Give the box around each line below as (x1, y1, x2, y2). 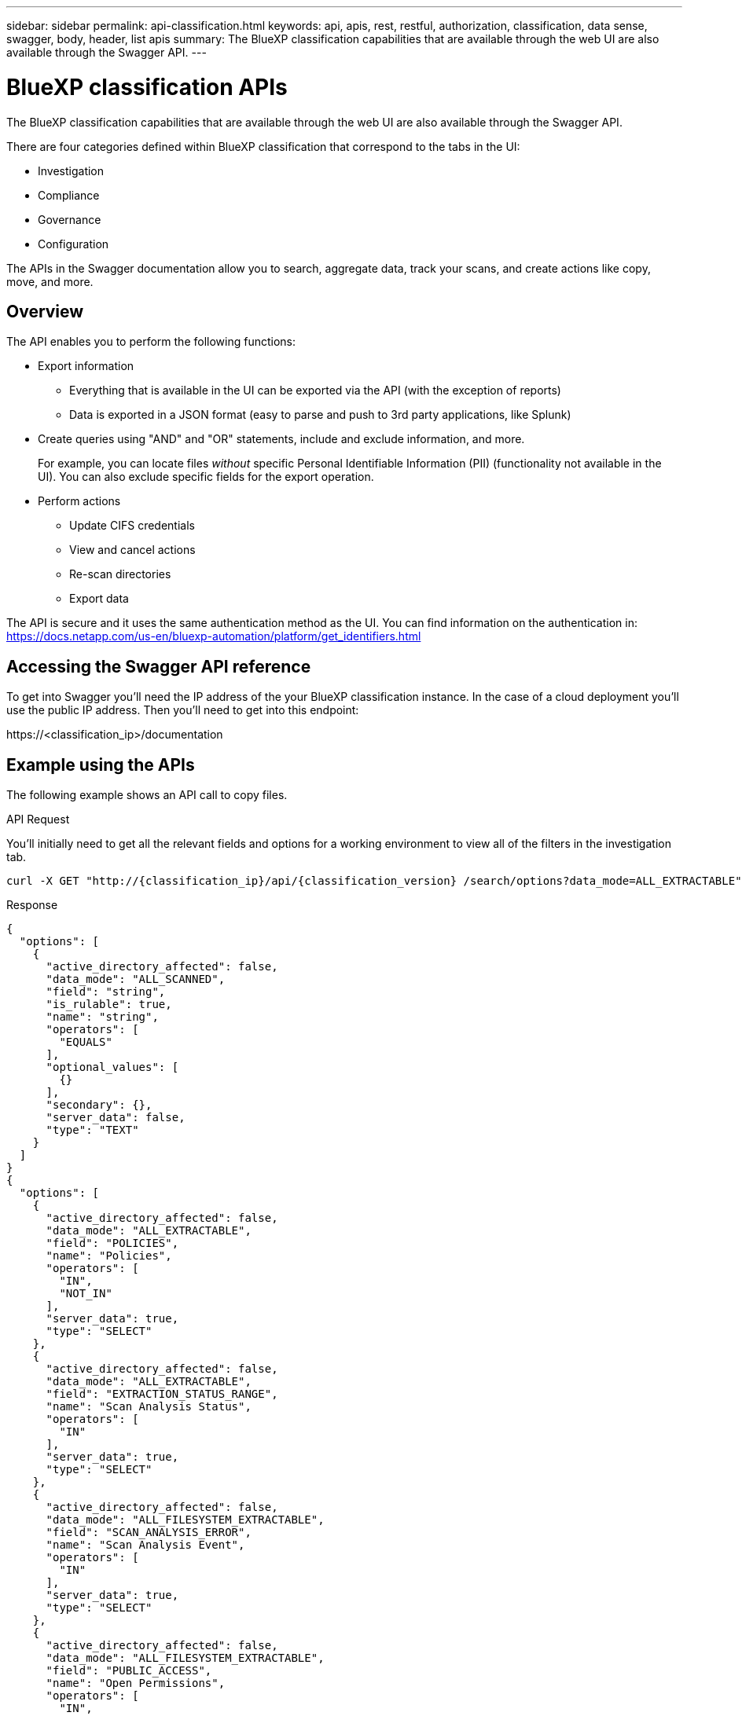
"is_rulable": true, (46, 998, 172, 1011)
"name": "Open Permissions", (46, 1677, 226, 1690)
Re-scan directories (69, 567, 171, 581)
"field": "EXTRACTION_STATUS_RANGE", (46, 1388, 278, 1401)
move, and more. (6, 274, 94, 288)
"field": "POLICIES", (46, 1237, 179, 1250)
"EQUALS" (59, 1036, 112, 1049)
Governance (38, 212, 101, 226)
